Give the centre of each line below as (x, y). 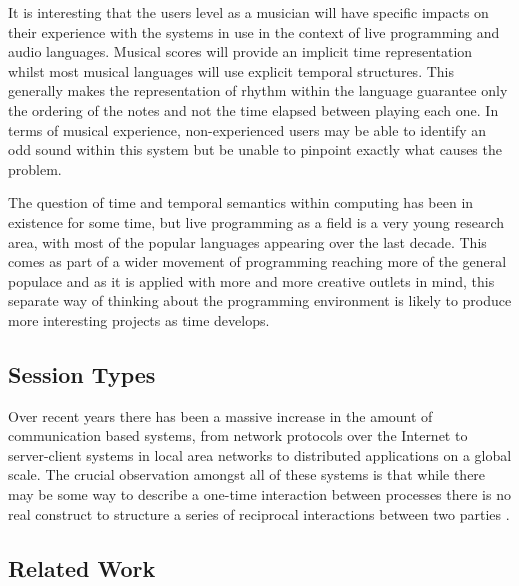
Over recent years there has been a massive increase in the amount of (220, 415)
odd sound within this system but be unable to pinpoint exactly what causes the (255, 149)
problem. (35, 168)
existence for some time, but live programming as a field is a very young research (256, 221)
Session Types (82, 373)
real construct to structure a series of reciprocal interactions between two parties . (259, 513)
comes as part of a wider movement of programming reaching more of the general (257, 261)
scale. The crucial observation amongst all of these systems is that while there (247, 474)
